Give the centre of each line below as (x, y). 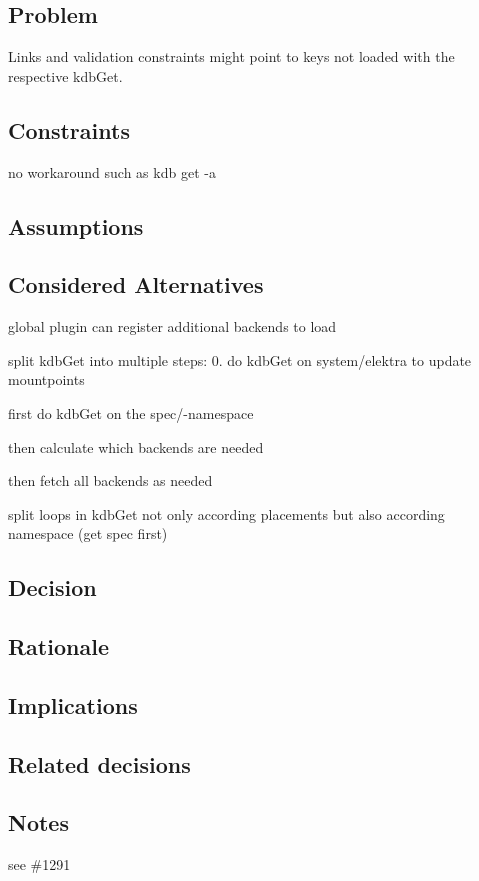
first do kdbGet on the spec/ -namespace (131, 412)
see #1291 (39, 864)
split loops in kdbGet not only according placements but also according (226, 513)
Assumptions (76, 225)
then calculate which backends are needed (136, 446)
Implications (73, 704)
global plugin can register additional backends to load (172, 326)
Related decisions (99, 763)
